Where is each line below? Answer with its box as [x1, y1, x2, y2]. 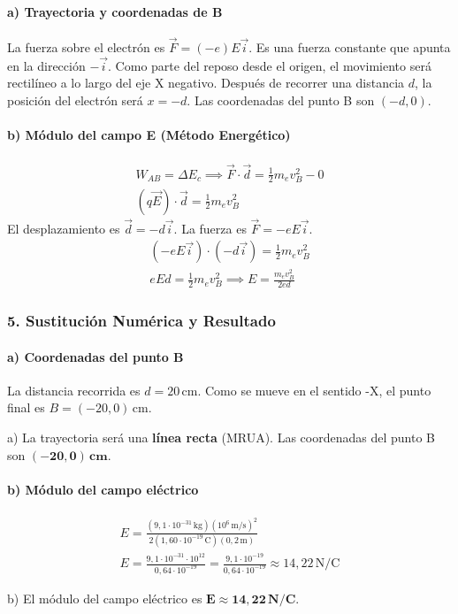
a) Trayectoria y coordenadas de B [7, 2, 223, 20]
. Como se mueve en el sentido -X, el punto [197, 380, 431, 399]
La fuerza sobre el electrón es [7, 38, 165, 57]
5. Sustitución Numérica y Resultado [7, 310, 276, 332]
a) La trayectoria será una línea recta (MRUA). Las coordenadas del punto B [7, 427, 435, 446]
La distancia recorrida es [7, 380, 141, 399]
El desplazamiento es [7, 219, 120, 237]
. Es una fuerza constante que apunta [248, 38, 451, 57]
